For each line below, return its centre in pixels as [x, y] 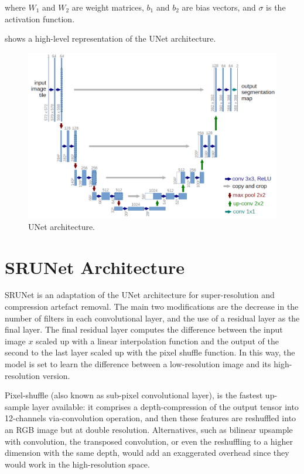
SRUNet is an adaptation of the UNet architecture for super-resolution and [140, 295]
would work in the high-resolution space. [77, 464]
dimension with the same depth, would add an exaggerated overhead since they [147, 453]
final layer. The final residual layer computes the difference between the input [144, 329]
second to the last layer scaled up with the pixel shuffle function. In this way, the [150, 352]
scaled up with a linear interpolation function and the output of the [157, 341]
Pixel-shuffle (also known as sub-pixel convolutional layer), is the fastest [134, 395]
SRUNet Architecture [95, 267]
